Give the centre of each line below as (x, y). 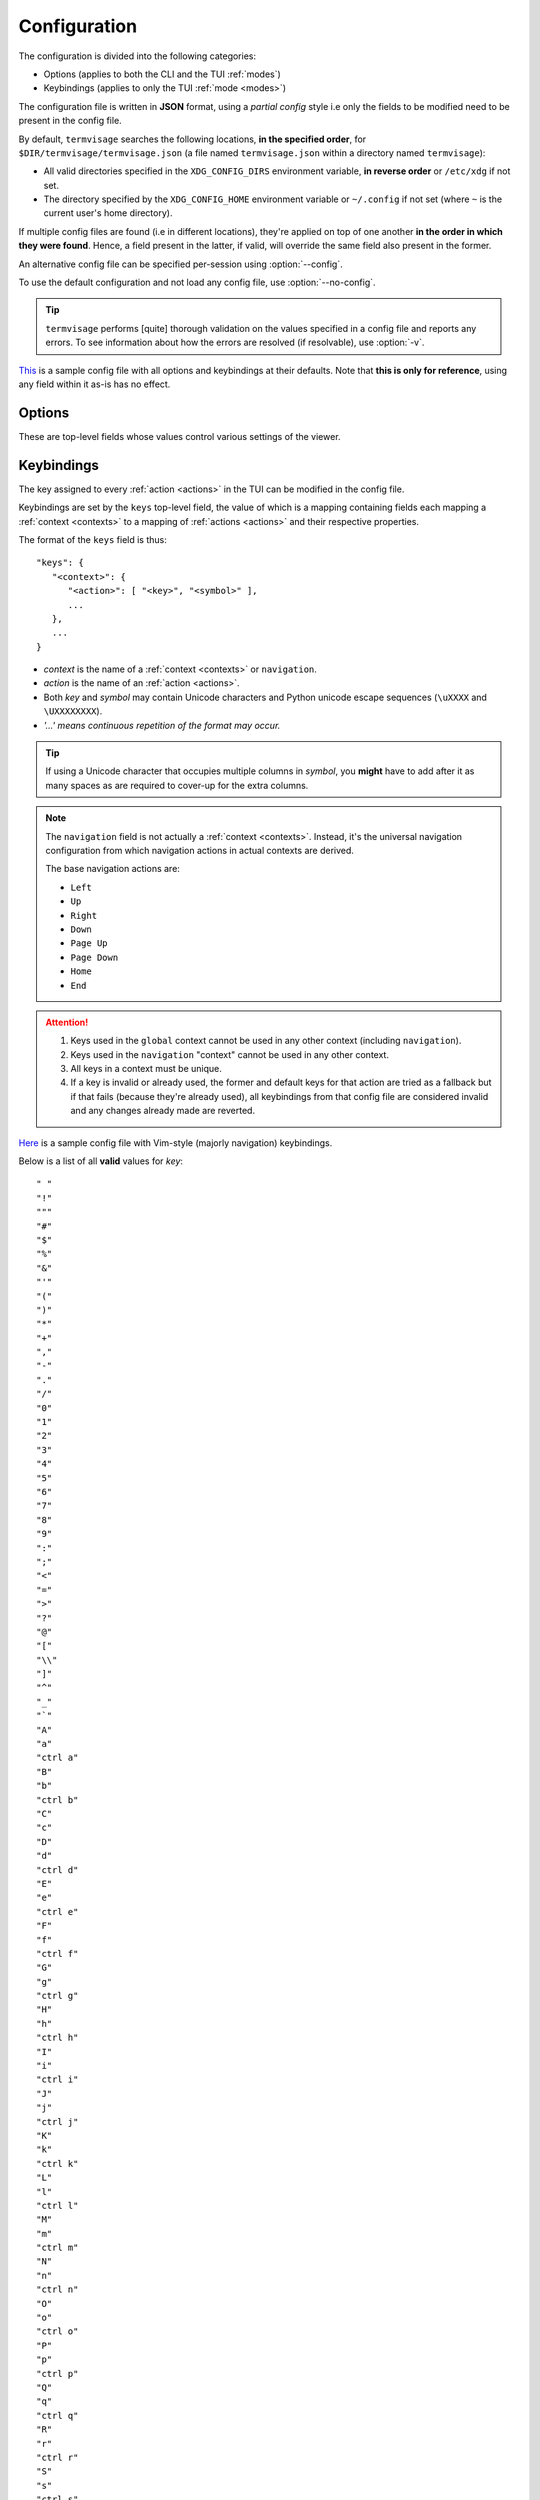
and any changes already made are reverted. (162, 1111)
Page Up (89, 943)
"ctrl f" (57, 1953)
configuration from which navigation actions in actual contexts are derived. (200, 850)
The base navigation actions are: (112, 869)
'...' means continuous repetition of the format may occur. (162, 725)
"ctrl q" (57, 2415)
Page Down (94, 957)
